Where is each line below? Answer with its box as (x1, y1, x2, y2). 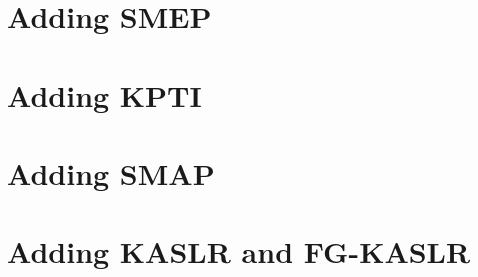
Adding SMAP (7, 152, 215, 193)
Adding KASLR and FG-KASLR (7, 231, 471, 272)
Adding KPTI (7, 74, 202, 115)
